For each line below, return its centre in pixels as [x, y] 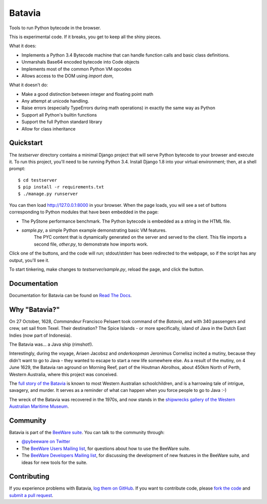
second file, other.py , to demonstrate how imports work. [91, 244]
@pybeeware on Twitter [46, 441]
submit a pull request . [31, 495]
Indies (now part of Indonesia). [40, 335]
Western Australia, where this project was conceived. [64, 374]
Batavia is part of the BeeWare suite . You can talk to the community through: [87, 433]
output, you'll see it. [29, 260]
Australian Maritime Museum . [39, 406]
